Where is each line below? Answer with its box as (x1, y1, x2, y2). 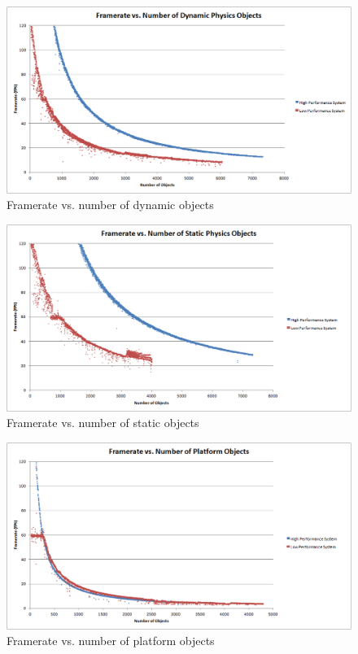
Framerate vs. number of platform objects (7, 632, 215, 649)
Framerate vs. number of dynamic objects (7, 196, 214, 213)
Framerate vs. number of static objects (7, 414, 199, 431)
